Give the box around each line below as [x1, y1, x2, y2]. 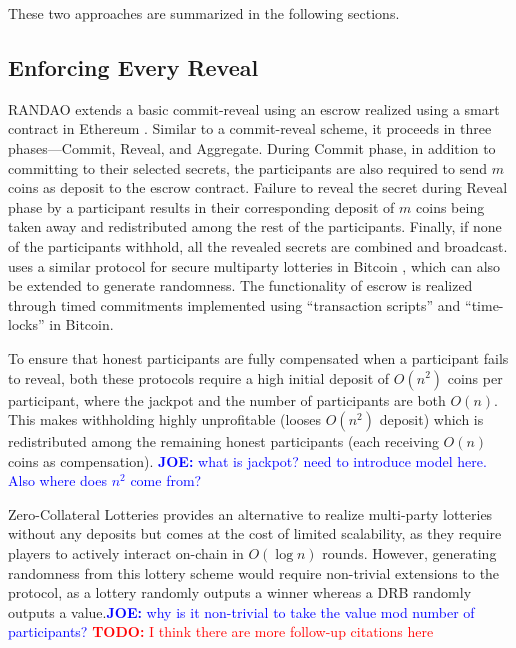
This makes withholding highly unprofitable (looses [8, 409, 322, 430]
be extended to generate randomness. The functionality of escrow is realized [8, 275, 473, 296]
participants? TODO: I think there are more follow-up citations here [8, 621, 434, 642]
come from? [130, 470, 202, 491]
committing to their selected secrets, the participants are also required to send [8, 157, 487, 178]
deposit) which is [379, 409, 484, 430]
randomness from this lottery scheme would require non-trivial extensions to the [8, 562, 500, 583]
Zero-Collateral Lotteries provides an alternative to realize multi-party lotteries [8, 503, 493, 524]
